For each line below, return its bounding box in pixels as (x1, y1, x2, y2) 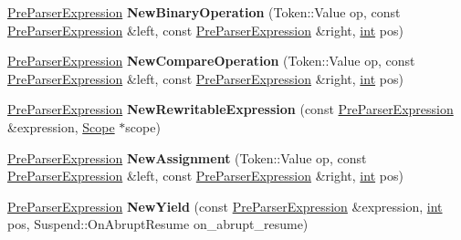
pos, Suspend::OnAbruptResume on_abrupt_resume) (7, 214, 309, 234)
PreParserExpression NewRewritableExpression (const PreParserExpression (7, 99, 454, 119)
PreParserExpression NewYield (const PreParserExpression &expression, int (7, 196, 443, 215)
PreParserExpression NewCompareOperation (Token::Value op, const (7, 51, 415, 70)
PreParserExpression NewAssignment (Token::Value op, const (7, 148, 367, 167)
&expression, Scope (7, 117, 115, 136)
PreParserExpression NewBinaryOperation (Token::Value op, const (7, 3, 401, 21)
